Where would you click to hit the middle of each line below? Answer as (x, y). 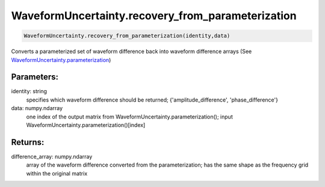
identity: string (29, 91)
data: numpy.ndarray (37, 108)
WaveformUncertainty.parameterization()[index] (86, 125)
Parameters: (35, 77)
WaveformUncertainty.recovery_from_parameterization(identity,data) (127, 36)
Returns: (28, 142)
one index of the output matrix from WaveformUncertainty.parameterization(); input (129, 117)
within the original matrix (57, 173)
